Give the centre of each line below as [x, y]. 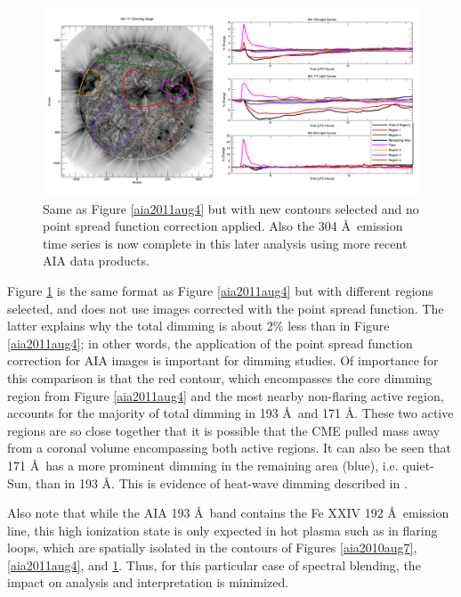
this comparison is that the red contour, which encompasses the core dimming [220, 377]
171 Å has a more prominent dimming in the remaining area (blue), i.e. [203, 465]
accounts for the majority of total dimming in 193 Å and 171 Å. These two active [230, 413]
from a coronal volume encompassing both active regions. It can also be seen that [230, 448]
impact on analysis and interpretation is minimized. [148, 582]
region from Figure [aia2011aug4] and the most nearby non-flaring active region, [226, 395]
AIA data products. [96, 261]
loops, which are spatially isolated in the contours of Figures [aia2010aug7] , [212, 548]
